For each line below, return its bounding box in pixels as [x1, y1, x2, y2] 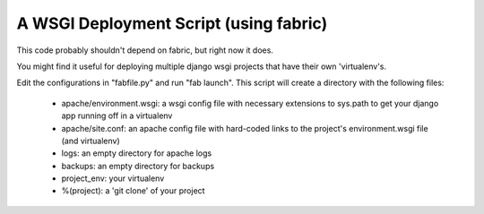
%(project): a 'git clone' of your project [61, 185, 205, 196]
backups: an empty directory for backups [61, 160, 215, 171]
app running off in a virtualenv [61, 110, 173, 121]
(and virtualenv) [61, 135, 120, 146]
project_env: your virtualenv [61, 173, 165, 184]
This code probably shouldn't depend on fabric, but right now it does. [16, 45, 273, 56]
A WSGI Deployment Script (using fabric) [16, 13, 328, 33]
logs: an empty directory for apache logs [61, 148, 212, 158]
